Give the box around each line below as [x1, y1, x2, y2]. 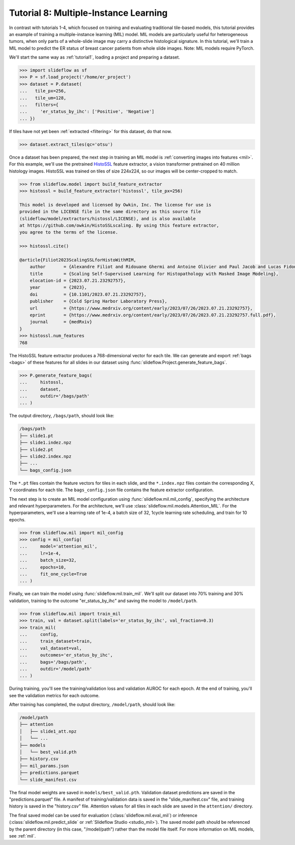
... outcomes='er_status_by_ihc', [19, 652, 113, 658]
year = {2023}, [29, 285, 87, 290]
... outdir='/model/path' [19, 666, 92, 672]
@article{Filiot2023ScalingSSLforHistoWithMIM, [19, 257, 136, 263]
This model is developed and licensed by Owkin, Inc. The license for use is [19, 202, 211, 207]
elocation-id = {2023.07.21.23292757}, [29, 278, 126, 283]
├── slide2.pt [19, 446, 54, 452]
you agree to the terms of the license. [19, 230, 118, 235]
